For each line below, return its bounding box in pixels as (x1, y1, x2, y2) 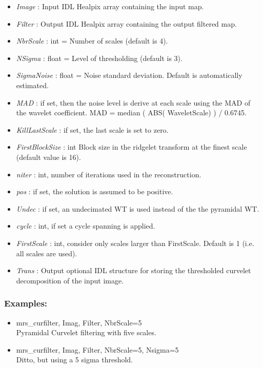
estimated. (16, 79, 49, 90)
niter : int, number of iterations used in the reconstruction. (16, 169, 201, 179)
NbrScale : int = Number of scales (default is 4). (16, 35, 168, 46)
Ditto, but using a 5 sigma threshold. (16, 354, 133, 365)
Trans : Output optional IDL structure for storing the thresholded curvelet (16, 265, 251, 276)
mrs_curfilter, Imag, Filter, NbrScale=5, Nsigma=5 (16, 344, 179, 355)
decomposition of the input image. (16, 275, 124, 285)
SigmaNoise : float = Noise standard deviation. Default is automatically (16, 70, 242, 80)
